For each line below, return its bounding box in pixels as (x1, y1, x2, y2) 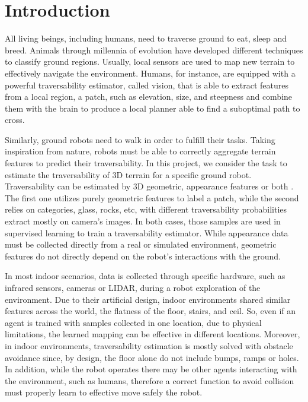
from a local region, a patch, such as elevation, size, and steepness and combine (5, 90, 293, 103)
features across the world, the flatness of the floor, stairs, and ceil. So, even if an (5, 305, 296, 317)
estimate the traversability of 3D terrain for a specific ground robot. (5, 168, 252, 181)
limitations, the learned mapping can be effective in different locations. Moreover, (5, 328, 300, 340)
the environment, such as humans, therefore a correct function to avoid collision (5, 374, 294, 387)
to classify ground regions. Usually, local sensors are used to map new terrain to (5, 55, 295, 68)
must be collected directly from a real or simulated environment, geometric (5, 238, 277, 251)
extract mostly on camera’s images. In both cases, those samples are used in (5, 215, 281, 227)
